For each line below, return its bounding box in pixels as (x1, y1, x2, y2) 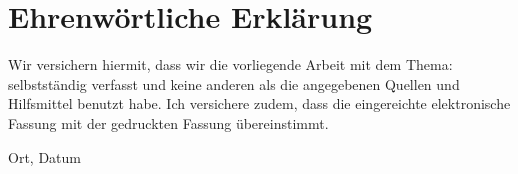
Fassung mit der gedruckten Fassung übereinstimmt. (8, 112, 329, 133)
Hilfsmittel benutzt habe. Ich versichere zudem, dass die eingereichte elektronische (8, 93, 511, 114)
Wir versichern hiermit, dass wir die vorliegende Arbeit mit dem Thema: (8, 54, 453, 75)
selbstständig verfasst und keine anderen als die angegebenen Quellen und (8, 73, 460, 94)
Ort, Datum (8, 146, 81, 167)
